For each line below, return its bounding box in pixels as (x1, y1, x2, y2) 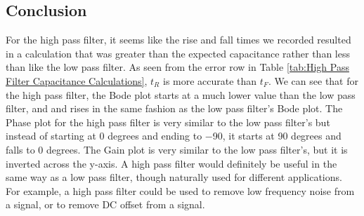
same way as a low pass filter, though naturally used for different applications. (6, 170, 342, 184)
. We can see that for (268, 73, 358, 88)
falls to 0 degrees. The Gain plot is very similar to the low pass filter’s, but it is (6, 142, 348, 156)
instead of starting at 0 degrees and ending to (6, 128, 202, 143)
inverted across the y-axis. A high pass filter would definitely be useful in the (6, 156, 337, 170)
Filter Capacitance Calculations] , (6, 73, 148, 88)
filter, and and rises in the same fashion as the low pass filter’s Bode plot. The (6, 101, 343, 116)
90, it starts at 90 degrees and (212, 128, 342, 143)
